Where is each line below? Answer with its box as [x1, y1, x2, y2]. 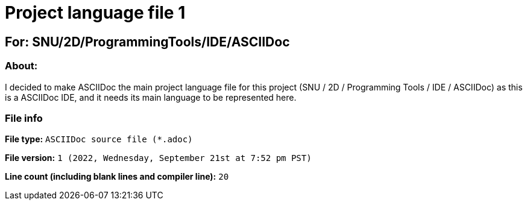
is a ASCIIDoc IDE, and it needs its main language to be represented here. [5, 92, 297, 102]
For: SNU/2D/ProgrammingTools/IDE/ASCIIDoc [5, 34, 290, 49]
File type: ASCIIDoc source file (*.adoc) [5, 134, 193, 145]
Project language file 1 [5, 2, 186, 23]
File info [5, 112, 43, 124]
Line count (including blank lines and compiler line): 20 [5, 171, 229, 182]
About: [5, 60, 38, 72]
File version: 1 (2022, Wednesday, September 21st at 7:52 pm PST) [5, 153, 312, 163]
